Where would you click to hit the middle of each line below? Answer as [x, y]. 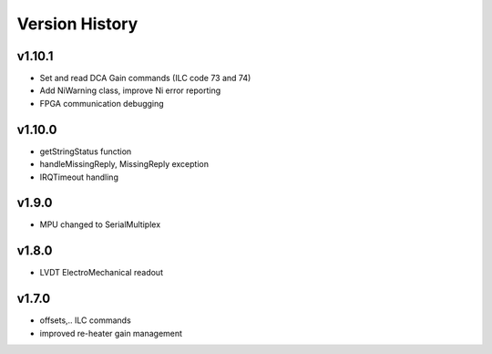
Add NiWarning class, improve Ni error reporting [130, 90]
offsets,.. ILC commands [85, 320]
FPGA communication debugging [102, 103]
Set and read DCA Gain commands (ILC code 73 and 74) [145, 78]
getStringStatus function [86, 151]
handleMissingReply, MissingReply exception [124, 164]
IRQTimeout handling [79, 177]
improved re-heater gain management [111, 333]
